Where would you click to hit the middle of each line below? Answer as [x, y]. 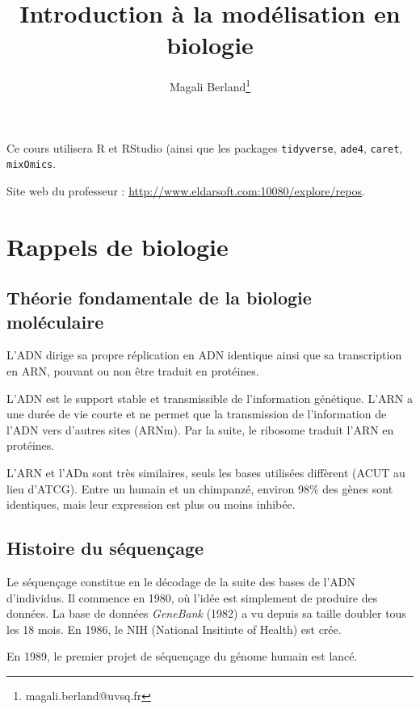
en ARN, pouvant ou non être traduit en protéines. [133, 371]
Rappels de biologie [118, 246]
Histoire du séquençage [105, 548]
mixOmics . [31, 164]
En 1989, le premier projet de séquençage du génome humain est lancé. [182, 656]
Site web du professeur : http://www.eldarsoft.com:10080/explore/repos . [186, 190]
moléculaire [55, 321]
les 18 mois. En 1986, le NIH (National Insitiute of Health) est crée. [174, 629]
